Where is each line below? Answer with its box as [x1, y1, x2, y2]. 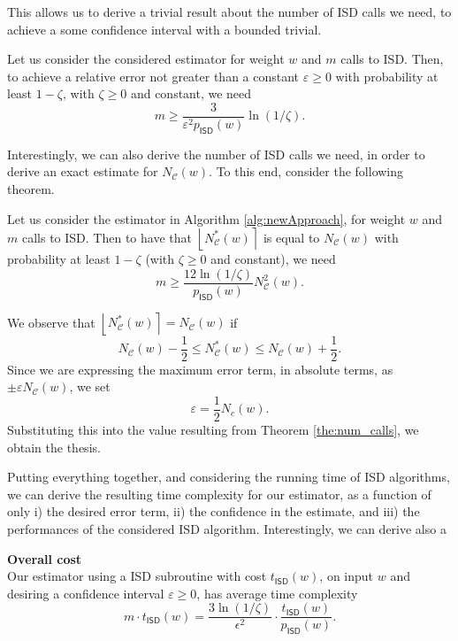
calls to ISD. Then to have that [21, 228, 192, 246]
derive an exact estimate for [7, 162, 158, 181]
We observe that [7, 313, 95, 331]
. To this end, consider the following [209, 162, 404, 181]
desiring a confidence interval [7, 583, 164, 602]
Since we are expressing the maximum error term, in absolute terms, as [7, 359, 393, 378]
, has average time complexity [196, 583, 358, 602]
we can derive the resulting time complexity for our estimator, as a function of [7, 484, 431, 503]
